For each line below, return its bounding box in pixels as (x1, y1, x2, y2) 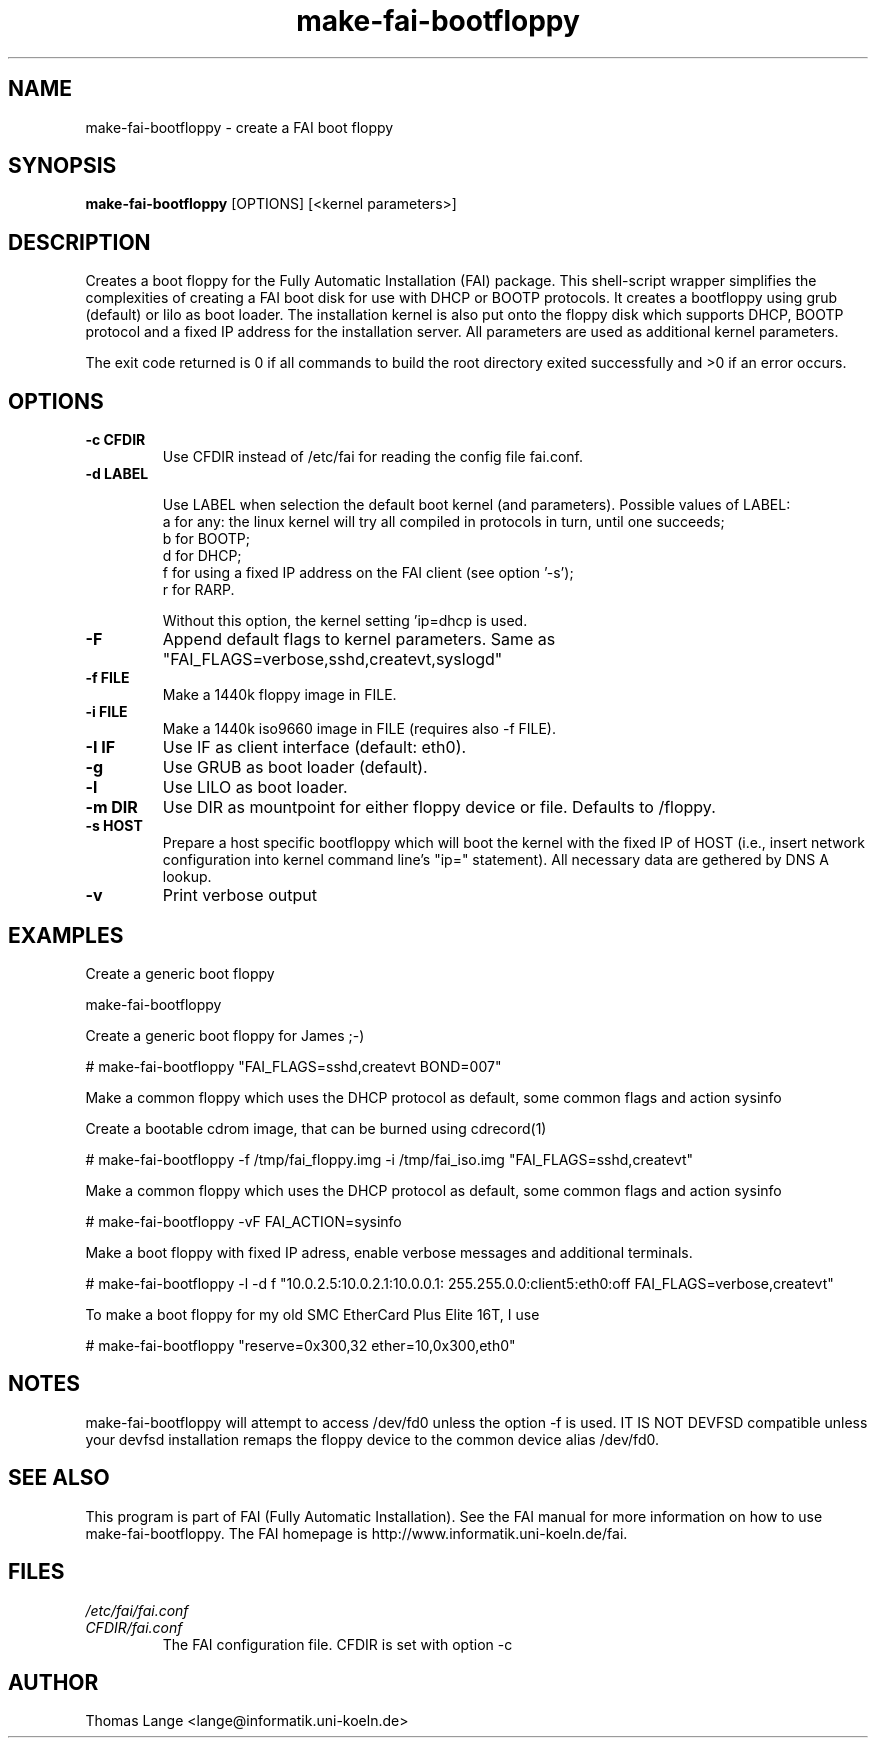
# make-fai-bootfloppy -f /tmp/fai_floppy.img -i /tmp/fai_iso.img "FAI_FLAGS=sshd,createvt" (85, 1150, 694, 1168)
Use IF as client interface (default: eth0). (162, 737, 467, 758)
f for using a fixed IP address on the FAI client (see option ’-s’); (162, 564, 574, 582)
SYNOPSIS (8, 153, 117, 179)
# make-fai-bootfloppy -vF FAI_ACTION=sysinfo (85, 1212, 402, 1230)
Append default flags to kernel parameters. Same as (162, 629, 556, 650)
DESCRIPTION (8, 229, 151, 255)
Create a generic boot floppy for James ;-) (85, 1026, 365, 1044)
